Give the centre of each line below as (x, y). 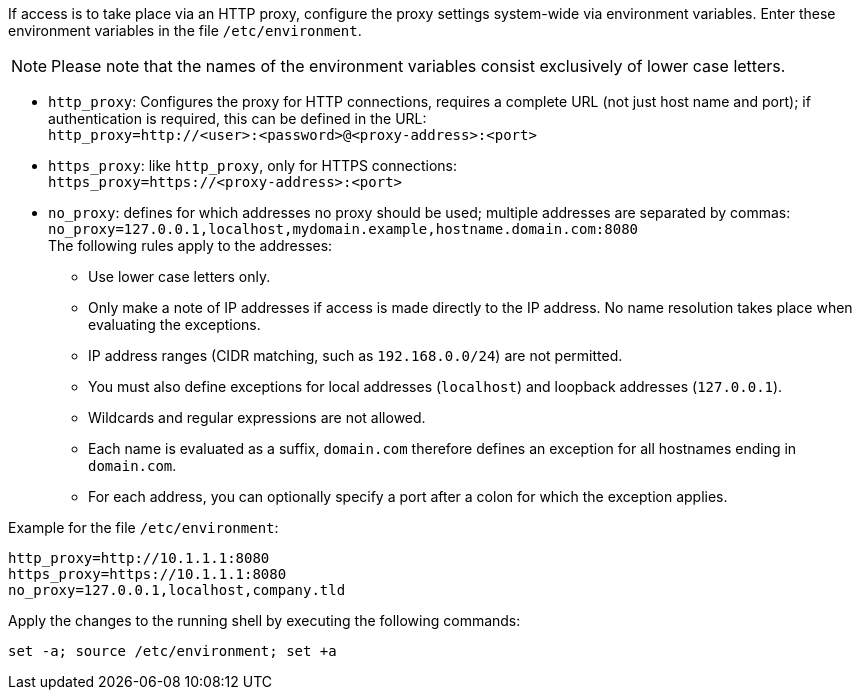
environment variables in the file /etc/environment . (185, 30)
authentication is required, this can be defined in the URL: (237, 118)
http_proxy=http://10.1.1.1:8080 (139, 558)
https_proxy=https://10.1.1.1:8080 (147, 574)
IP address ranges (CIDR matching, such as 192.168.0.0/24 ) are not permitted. (355, 355)
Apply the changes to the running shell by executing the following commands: (264, 620)
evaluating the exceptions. (174, 324)
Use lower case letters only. (179, 276)
